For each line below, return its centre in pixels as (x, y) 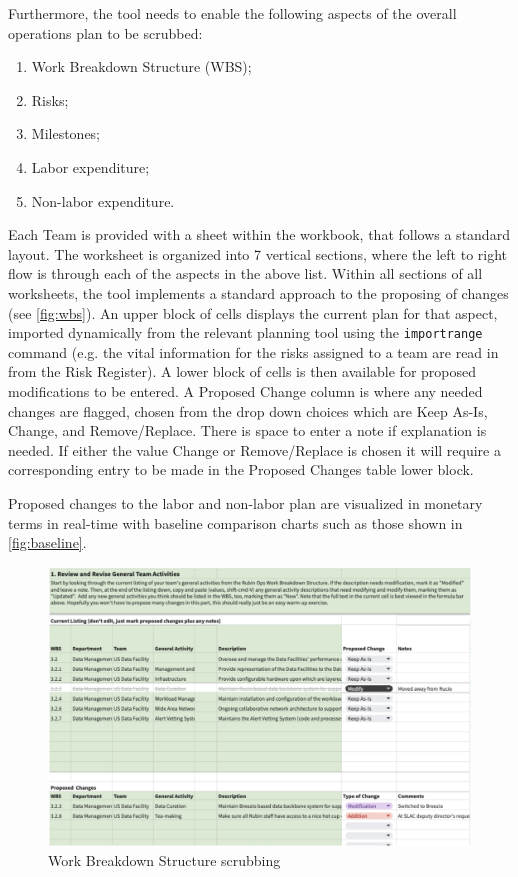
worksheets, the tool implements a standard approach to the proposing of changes (258, 292)
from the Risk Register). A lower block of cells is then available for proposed (242, 371)
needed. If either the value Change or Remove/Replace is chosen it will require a (254, 449)
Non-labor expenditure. (103, 200)
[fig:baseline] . (47, 542)
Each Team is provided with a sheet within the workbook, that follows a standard (259, 234)
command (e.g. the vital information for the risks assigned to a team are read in (253, 351)
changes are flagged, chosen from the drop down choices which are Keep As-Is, (248, 410)
